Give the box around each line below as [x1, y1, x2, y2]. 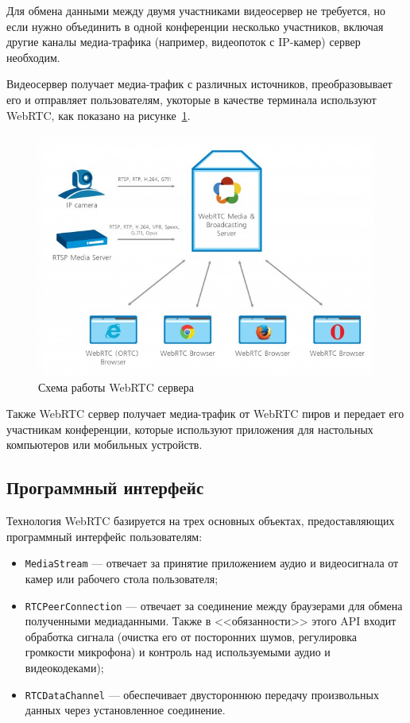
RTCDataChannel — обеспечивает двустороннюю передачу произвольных [25, 686, 379, 702]
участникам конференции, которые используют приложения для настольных [6, 420, 373, 437]
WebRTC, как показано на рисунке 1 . [6, 106, 191, 123]
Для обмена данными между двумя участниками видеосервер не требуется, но [6, 2, 386, 18]
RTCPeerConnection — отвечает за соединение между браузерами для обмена [25, 597, 403, 613]
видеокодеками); [25, 659, 104, 675]
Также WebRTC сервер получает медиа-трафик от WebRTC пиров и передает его [6, 405, 404, 422]
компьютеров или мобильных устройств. [6, 436, 203, 453]
